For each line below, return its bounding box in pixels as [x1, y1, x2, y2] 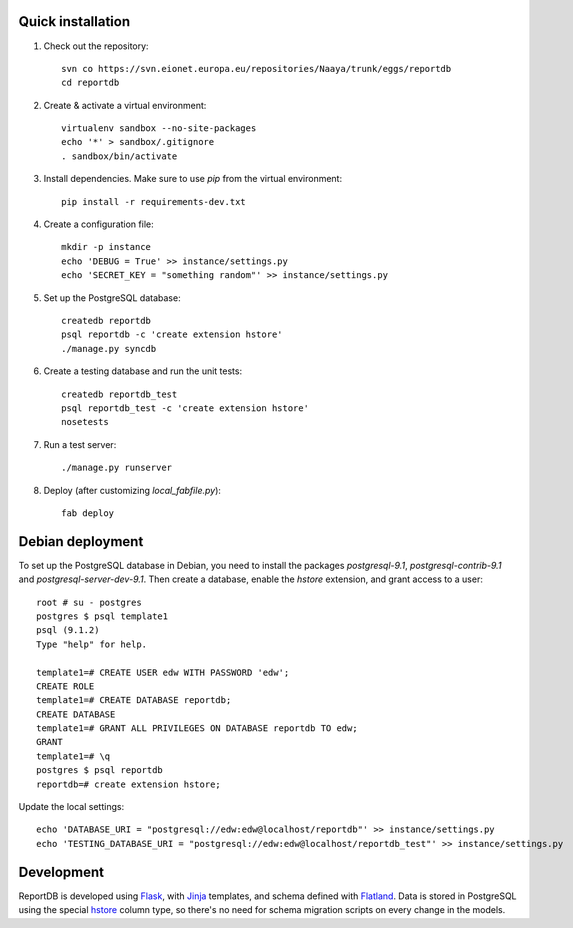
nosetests [61, 416, 109, 428]
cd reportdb [61, 77, 120, 89]
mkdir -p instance [61, 241, 152, 253]
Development [18, 863, 105, 880]
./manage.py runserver [61, 462, 173, 474]
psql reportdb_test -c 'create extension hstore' [61, 402, 310, 414]
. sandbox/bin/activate [61, 150, 178, 162]
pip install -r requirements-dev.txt [61, 196, 247, 207]
